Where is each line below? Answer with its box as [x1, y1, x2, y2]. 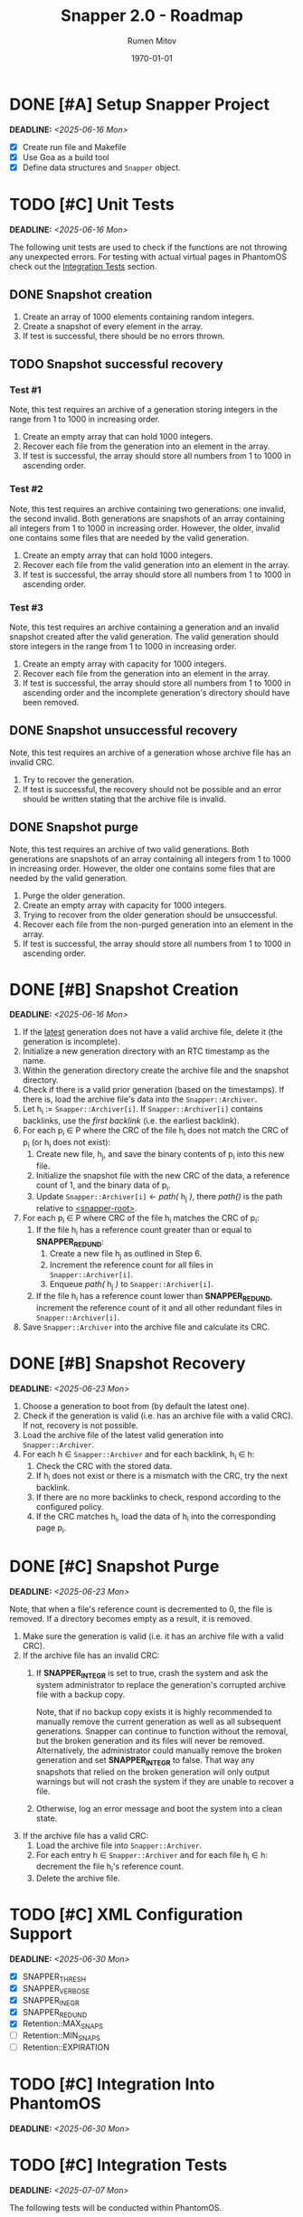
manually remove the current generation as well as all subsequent [35, 1716, 282, 1727]
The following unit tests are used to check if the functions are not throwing [9, 242, 288, 252]
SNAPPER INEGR [22, 1994, 80, 2008]
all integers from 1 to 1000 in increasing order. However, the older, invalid [9, 522, 280, 534]
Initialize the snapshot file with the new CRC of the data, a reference [35, 1170, 290, 1180]
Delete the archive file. [35, 1873, 120, 1884]
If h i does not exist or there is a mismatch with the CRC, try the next [35, 1470, 288, 1483]
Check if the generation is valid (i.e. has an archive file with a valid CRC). [22, 1410, 294, 1421]
